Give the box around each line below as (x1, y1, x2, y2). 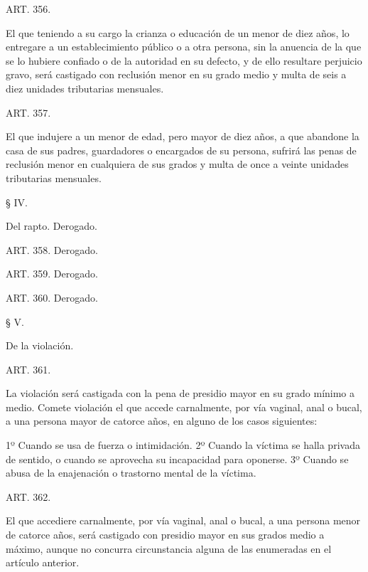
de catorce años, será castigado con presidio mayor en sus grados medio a (6, 527, 325, 542)
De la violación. (6, 338, 74, 353)
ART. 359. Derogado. (6, 266, 98, 281)
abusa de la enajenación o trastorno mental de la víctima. (6, 465, 256, 480)
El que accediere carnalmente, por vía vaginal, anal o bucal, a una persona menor (6, 513, 361, 528)
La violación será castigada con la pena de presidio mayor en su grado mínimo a (6, 386, 355, 401)
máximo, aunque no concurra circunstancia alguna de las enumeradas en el (6, 541, 332, 556)
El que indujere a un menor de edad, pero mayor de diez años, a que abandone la (6, 129, 359, 144)
